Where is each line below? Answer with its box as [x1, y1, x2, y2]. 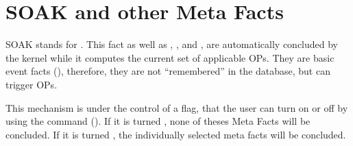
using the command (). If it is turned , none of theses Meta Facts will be [5, 114, 311, 128]
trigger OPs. [5, 77, 58, 91]
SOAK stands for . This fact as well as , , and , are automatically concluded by [5, 37, 339, 51]
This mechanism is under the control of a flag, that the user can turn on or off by [5, 100, 348, 114]
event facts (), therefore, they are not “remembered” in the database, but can [5, 64, 330, 78]
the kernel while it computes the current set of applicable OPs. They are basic [5, 50, 334, 64]
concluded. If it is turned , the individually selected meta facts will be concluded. [5, 127, 346, 141]
